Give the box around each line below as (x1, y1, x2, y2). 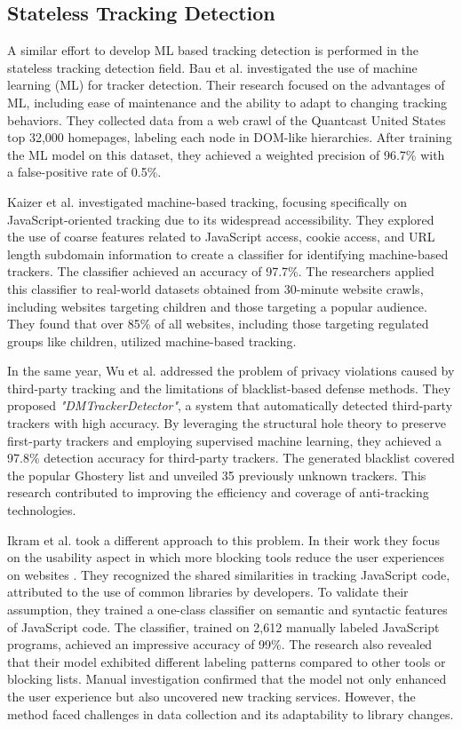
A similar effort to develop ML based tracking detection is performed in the (7, 41, 418, 59)
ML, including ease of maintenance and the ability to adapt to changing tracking (7, 92, 448, 111)
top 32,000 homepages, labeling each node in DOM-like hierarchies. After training (7, 128, 452, 147)
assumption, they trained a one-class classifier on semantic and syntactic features (7, 600, 448, 619)
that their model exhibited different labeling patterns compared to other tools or (7, 652, 446, 670)
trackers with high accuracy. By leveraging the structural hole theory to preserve (7, 414, 446, 432)
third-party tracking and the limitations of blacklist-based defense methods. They (7, 378, 451, 397)
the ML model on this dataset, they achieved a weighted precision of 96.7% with (7, 145, 445, 163)
